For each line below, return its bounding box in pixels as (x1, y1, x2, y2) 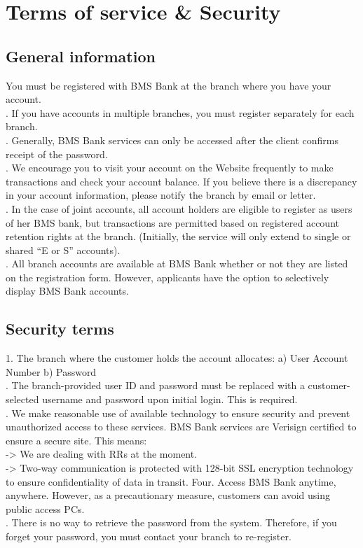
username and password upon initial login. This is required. (42, 392, 298, 407)
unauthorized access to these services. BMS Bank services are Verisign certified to (6, 419, 357, 434)
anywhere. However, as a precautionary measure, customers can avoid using (6, 488, 330, 503)
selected (6, 392, 39, 407)
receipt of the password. (6, 146, 108, 161)
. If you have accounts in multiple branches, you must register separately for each (6, 105, 355, 120)
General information (6, 45, 156, 66)
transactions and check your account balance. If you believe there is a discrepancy (6, 174, 357, 188)
